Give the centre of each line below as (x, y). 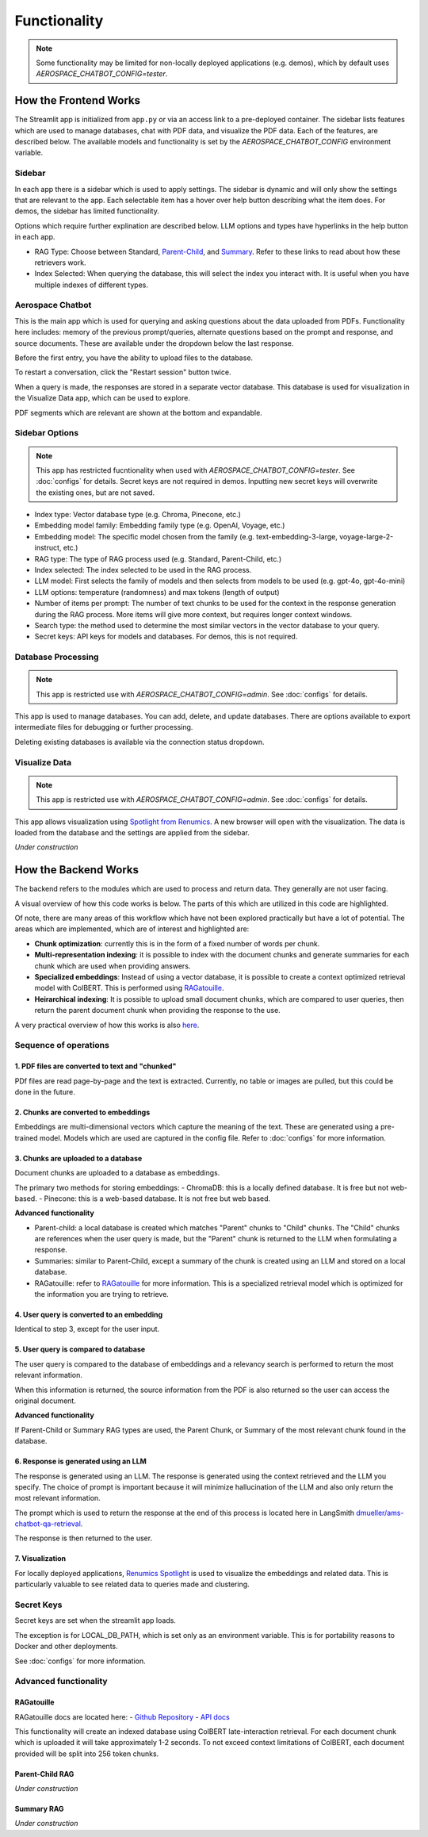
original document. (46, 1401)
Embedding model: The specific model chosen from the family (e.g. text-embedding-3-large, (186, 536)
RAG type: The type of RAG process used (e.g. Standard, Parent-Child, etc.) (158, 558)
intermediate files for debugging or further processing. (104, 727)
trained (27, 1137)
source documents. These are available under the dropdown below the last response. (154, 343)
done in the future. (45, 1091)
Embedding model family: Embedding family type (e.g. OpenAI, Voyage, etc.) (160, 525)
